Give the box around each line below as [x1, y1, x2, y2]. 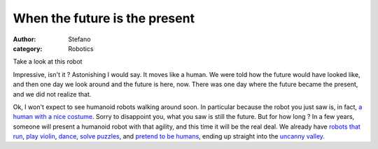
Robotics [68, 44, 94, 52]
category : [13, 44, 43, 52]
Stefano [68, 35, 91, 43]
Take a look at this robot [13, 57, 83, 66]
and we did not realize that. [13, 90, 92, 98]
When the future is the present [13, 10, 195, 26]
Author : [13, 35, 36, 43]
